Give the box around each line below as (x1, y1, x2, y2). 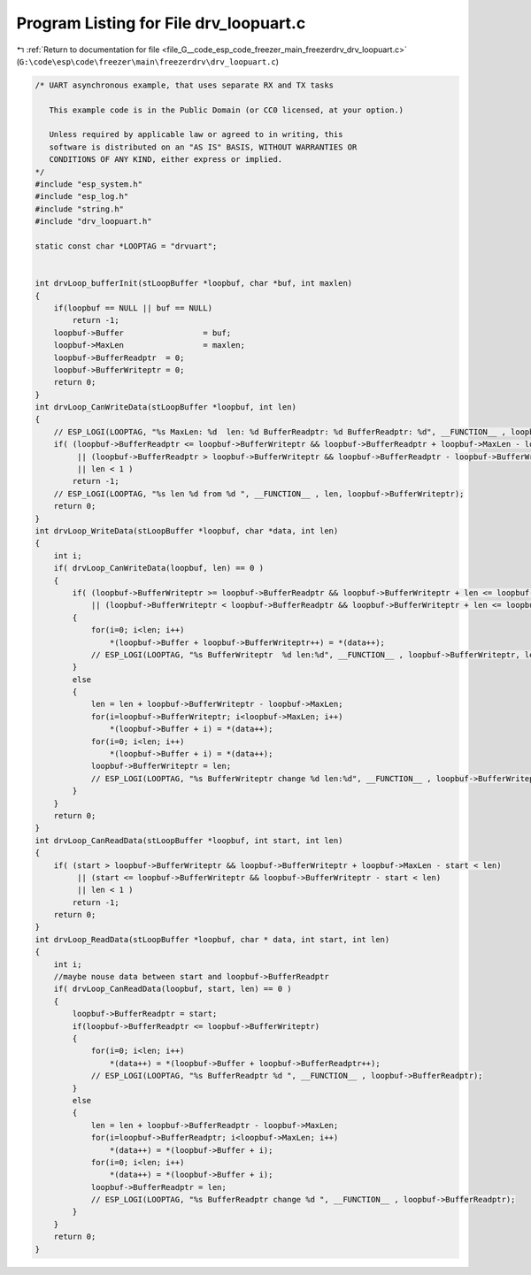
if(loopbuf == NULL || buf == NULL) (53, 303, 212, 313)
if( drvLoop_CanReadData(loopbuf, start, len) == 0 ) (53, 984, 292, 995)
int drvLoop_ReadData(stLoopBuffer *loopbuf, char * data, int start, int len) (35, 934, 390, 944)
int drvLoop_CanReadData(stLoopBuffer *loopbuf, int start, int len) (35, 835, 343, 845)
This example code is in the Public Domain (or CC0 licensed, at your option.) (49, 104, 404, 115)
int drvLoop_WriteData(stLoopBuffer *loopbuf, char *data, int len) (35, 526, 339, 535)
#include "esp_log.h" (35, 191, 129, 202)
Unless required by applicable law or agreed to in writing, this (49, 129, 343, 140)
